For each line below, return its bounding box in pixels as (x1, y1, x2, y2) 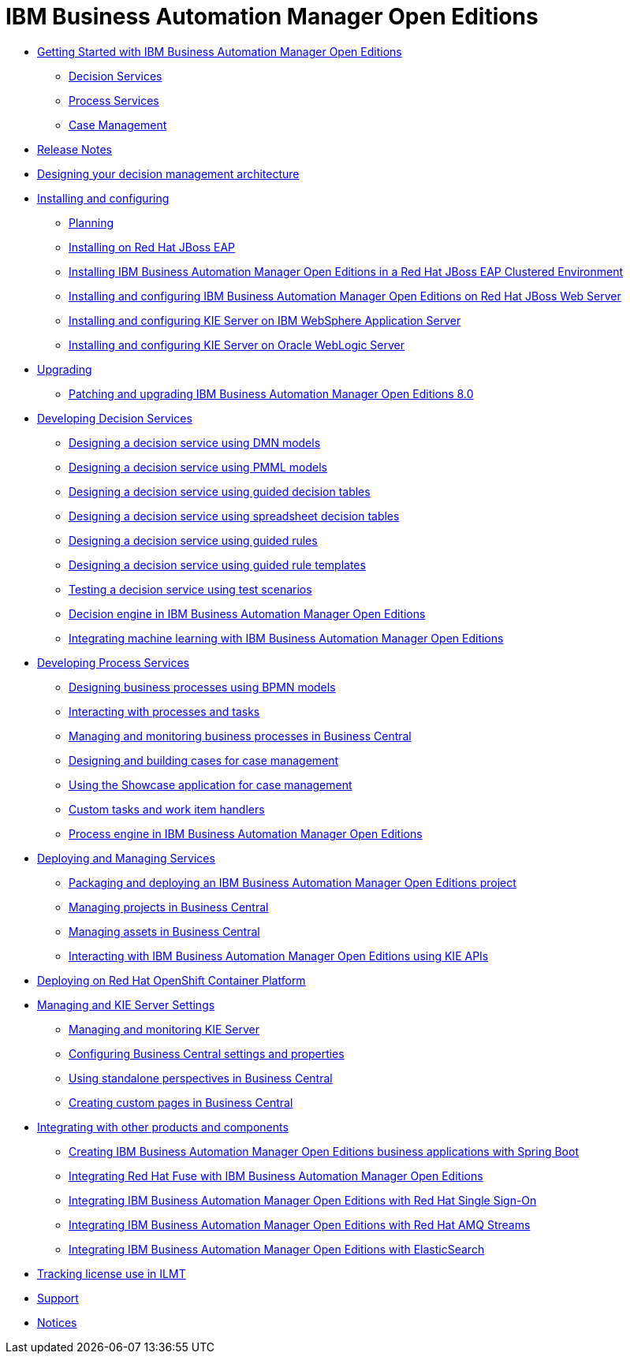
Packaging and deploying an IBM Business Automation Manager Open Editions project (69, 875, 516, 889)
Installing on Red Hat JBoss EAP (69, 240, 236, 254)
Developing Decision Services (37, 411, 192, 425)
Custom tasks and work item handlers (69, 802, 265, 816)
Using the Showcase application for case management (69, 777, 352, 792)
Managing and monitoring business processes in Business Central (69, 728, 412, 743)
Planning (69, 215, 114, 229)
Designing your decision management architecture (37, 166, 300, 181)
